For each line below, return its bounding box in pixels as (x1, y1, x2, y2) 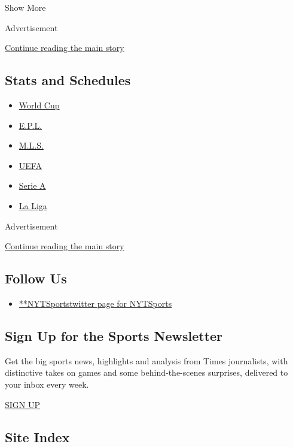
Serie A (19, 179, 46, 192)
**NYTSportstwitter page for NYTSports (19, 297, 172, 309)
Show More (5, 1, 46, 13)
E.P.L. (19, 119, 42, 131)
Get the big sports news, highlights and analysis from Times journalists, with (5, 354, 288, 367)
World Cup (19, 98, 60, 111)
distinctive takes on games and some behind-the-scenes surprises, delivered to (5, 366, 288, 379)
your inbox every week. (5, 377, 89, 390)
